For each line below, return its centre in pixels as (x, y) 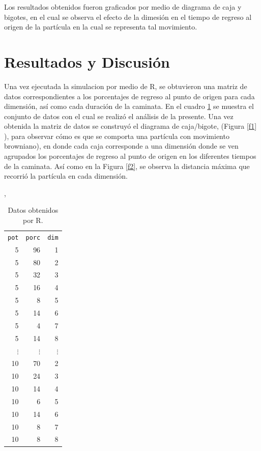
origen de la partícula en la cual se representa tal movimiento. (101, 27)
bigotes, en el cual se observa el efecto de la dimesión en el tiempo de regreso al (128, 17)
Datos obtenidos (33, 210)
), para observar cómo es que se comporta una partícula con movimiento (117, 136)
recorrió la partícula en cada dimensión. (66, 176)
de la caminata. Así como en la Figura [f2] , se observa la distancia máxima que (127, 166)
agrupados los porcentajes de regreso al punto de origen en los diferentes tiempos (130, 156)
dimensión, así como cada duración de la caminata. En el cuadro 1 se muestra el (129, 106)
